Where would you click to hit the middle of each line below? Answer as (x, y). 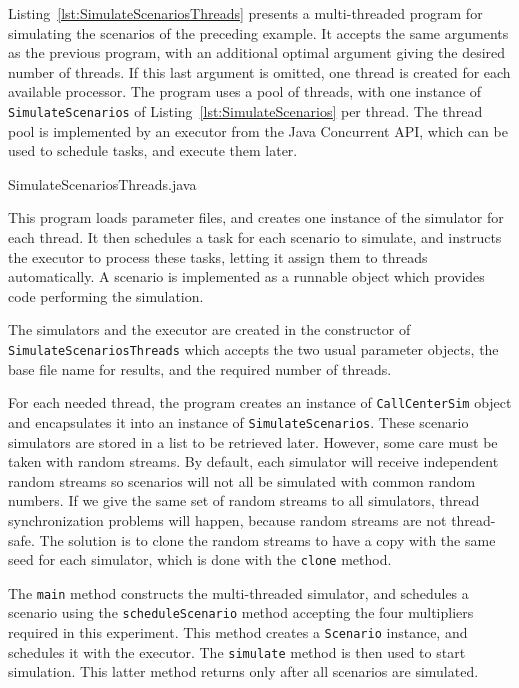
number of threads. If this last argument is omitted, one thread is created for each (259, 71)
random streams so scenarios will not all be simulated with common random (242, 480)
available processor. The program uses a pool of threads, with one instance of (245, 91)
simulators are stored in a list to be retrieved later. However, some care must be (253, 441)
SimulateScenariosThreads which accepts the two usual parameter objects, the (253, 348)
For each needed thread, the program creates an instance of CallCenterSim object (260, 402)
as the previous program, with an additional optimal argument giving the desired (257, 52)
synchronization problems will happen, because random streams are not (227, 519)
